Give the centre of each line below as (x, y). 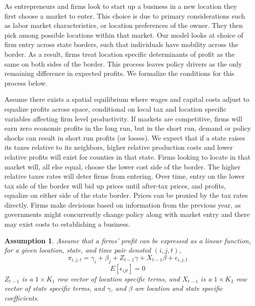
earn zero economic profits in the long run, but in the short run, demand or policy (128, 128)
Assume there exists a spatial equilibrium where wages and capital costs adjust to (127, 99)
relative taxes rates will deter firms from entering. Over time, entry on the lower (125, 176)
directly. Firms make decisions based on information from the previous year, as (123, 204)
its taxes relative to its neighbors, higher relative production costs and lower (119, 147)
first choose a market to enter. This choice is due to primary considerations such (125, 15)
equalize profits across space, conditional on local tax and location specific (116, 108)
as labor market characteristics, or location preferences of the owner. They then (124, 25)
